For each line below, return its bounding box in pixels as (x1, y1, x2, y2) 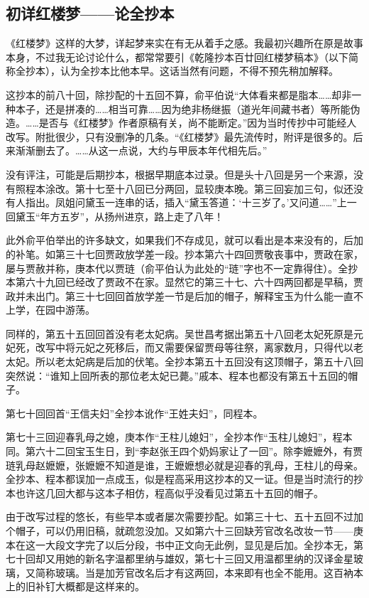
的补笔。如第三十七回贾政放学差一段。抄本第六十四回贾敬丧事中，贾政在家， (6, 246, 363, 261)
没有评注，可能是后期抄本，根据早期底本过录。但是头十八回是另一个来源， (6, 166, 353, 181)
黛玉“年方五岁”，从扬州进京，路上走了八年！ (15, 208, 224, 223)
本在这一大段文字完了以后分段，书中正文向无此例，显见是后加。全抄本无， (6, 537, 353, 552)
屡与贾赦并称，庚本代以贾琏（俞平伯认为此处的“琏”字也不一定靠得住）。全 (6, 260, 348, 275)
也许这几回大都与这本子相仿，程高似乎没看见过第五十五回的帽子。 (15, 485, 324, 500)
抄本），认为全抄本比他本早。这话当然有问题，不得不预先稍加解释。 (25, 63, 338, 78)
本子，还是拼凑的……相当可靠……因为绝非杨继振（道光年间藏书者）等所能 (15, 101, 351, 116)
